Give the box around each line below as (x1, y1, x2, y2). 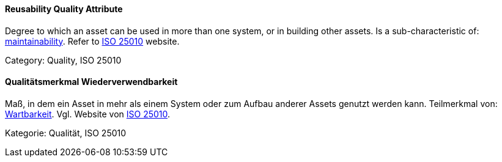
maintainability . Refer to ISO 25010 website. (5, 35, 180, 46)
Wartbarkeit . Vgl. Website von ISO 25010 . (5, 108, 171, 119)
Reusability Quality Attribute (5, 4, 123, 14)
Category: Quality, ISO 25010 (5, 54, 122, 65)
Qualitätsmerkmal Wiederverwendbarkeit (5, 76, 178, 87)
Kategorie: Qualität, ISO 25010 (5, 127, 127, 138)
